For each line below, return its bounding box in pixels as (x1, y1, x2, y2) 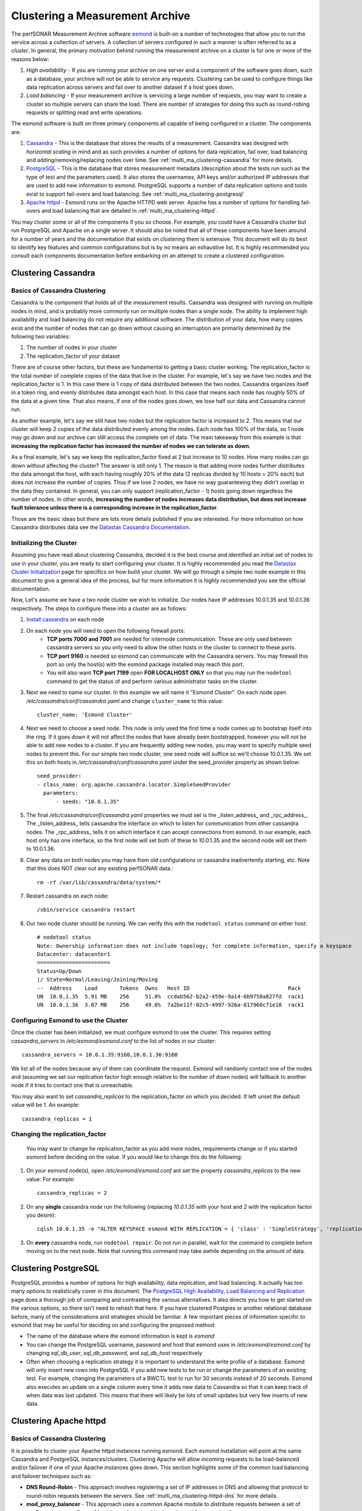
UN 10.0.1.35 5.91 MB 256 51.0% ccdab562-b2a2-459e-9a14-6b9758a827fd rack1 (37, 993, 305, 1000)
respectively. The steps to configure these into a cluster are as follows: (11, 604, 187, 612)
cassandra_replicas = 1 (22, 1115, 92, 1122)
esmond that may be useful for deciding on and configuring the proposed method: (11, 1321, 216, 1328)
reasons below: (11, 55, 49, 63)
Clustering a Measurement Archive (11, 9, 191, 22)
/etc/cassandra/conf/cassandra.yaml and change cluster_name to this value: (26, 697, 223, 704)
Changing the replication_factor (11, 1130, 107, 1139)
